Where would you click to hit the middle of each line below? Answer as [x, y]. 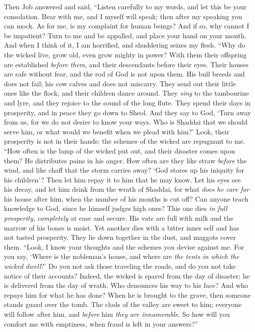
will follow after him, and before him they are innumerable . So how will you [117, 314]
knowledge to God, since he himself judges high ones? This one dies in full [116, 208]
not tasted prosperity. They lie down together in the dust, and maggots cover [120, 237]
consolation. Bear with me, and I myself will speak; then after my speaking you [123, 16]
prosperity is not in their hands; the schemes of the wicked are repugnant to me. [125, 141]
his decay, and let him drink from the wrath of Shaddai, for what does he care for [127, 189]
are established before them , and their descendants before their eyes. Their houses [126, 64]
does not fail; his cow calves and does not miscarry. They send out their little [120, 83]
